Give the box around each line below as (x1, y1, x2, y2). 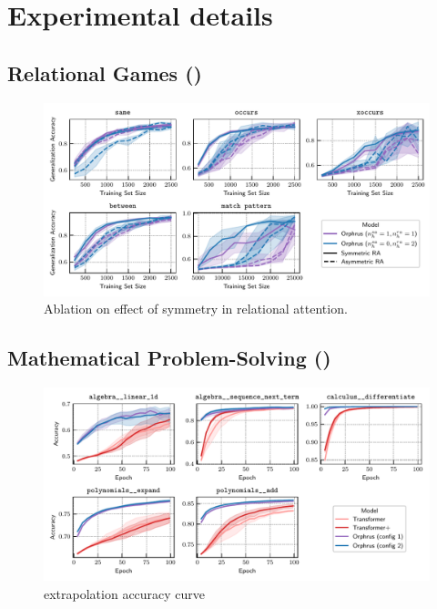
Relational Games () (7, 58, 202, 87)
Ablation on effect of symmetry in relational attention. (44, 299, 348, 318)
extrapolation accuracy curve (44, 583, 206, 603)
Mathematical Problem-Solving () (7, 344, 331, 372)
